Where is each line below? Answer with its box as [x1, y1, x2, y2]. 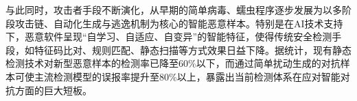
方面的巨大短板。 [14, 83, 92, 97]
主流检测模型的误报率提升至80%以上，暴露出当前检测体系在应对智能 [34, 69, 341, 83]
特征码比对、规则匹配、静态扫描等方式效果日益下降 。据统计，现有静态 [34, 42, 352, 57]
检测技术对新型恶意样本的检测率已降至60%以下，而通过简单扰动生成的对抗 [5, 56, 341, 70]
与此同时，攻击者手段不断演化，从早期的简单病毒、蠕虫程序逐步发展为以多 [5, 3, 342, 16]
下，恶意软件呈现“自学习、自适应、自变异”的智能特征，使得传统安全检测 [5, 29, 332, 44]
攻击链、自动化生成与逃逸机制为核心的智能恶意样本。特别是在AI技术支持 [14, 16, 343, 30]
